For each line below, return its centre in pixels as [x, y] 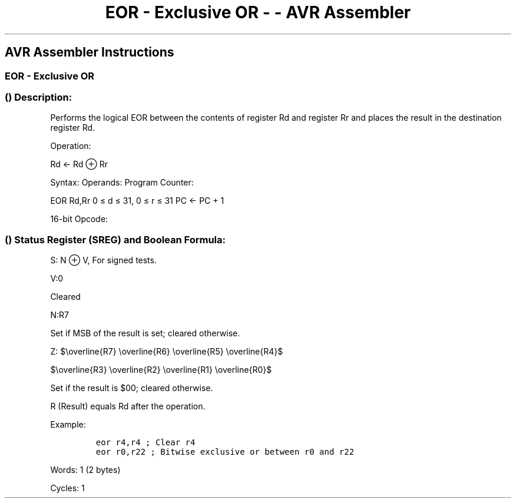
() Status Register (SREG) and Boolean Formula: [115, 239]
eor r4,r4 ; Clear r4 [145, 443]
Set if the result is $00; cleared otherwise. [132, 388]
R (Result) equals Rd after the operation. [128, 406]
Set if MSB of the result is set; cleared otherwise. [145, 333]
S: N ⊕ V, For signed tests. [103, 260]
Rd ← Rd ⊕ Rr [79, 164]
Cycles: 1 [67, 488]
